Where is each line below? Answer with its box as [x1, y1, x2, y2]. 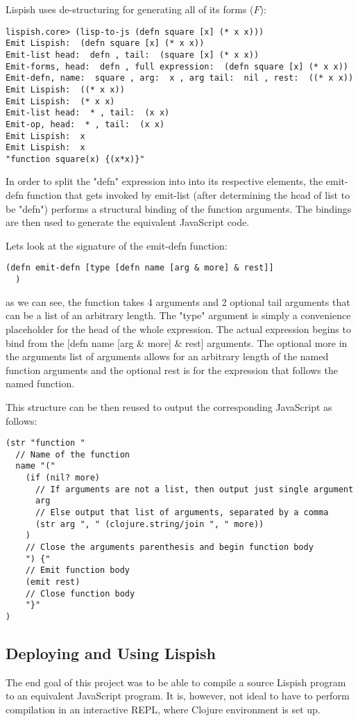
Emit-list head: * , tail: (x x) [6, 108, 170, 118]
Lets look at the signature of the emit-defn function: [6, 238, 228, 252]
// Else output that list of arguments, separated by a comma [35, 508, 329, 518]
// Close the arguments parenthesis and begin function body [25, 542, 314, 552]
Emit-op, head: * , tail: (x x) [6, 119, 165, 129]
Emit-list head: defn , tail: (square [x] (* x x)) [6, 49, 259, 60]
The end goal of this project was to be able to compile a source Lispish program [6, 674, 346, 689]
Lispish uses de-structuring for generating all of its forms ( [6, 2, 254, 16]
